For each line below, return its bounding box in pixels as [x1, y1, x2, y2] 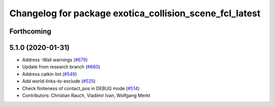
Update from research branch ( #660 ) [22, 64, 100, 70]
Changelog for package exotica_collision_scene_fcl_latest [9, 8, 261, 19]
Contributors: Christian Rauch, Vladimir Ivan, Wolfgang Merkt [22, 92, 150, 99]
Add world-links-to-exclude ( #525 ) [22, 78, 96, 84]
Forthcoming [9, 27, 51, 36]
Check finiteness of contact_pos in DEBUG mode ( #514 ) [22, 85, 140, 91]
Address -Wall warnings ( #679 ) [22, 57, 88, 63]
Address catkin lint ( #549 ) [22, 71, 77, 77]
